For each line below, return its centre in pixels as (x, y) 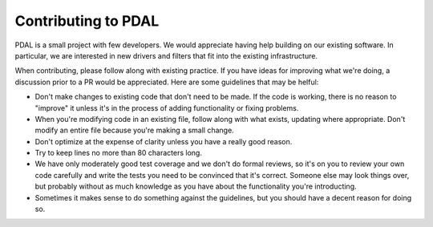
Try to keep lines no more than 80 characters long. (118, 153)
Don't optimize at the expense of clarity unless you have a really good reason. (164, 141)
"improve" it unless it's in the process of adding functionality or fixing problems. (167, 107)
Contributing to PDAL (87, 21)
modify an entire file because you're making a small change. (134, 130)
